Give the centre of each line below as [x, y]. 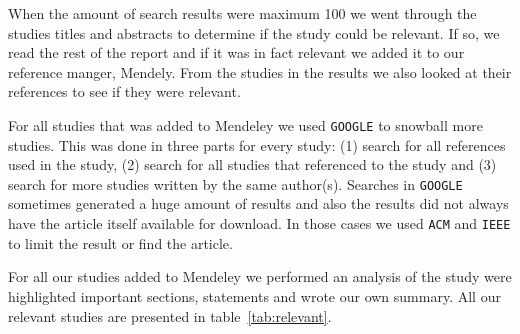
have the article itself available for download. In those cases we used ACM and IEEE [259, 223]
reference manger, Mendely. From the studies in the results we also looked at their [260, 71]
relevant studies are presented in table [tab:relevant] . [170, 315]
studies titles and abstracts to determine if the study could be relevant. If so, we [254, 32]
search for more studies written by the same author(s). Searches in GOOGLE [235, 183]
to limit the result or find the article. [120, 242]
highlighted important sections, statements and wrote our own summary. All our [254, 295]
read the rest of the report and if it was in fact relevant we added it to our [236, 52]
